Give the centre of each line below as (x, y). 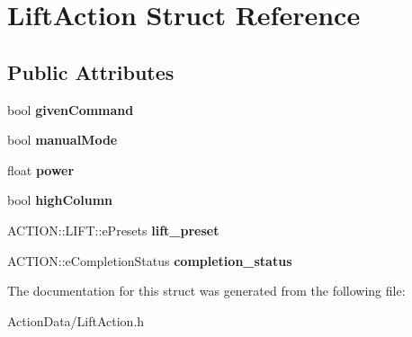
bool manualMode (63, 140)
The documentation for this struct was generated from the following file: (206, 291)
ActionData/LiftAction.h (76, 320)
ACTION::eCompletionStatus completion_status (150, 260)
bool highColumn (60, 200)
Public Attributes (91, 71)
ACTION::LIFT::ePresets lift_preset (113, 230)
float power (41, 169)
